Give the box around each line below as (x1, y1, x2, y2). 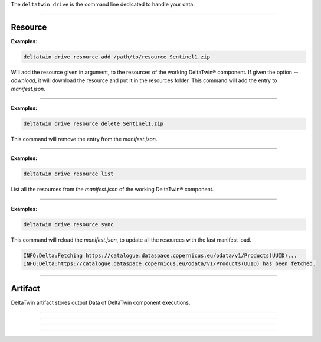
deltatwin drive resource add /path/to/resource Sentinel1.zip (23, 53, 211, 60)
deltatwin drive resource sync (23, 221, 114, 227)
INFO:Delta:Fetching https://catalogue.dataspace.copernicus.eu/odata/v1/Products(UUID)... (23, 252, 297, 259)
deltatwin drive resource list (23, 171, 114, 177)
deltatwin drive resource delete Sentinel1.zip (23, 120, 163, 127)
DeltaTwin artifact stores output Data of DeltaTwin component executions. (11, 299, 191, 306)
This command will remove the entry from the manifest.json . (11, 136, 158, 143)
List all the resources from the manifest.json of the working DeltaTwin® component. (11, 186, 214, 193)
